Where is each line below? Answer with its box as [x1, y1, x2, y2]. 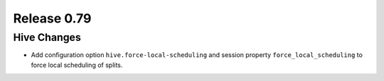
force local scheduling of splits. [31, 61, 123, 69]
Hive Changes [13, 31, 81, 44]
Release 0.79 [13, 11, 92, 26]
